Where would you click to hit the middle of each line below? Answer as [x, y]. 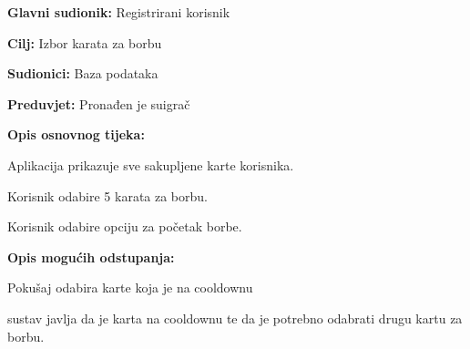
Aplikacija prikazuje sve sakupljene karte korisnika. [151, 164]
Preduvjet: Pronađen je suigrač [99, 103]
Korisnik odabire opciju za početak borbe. [125, 226]
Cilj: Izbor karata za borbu [85, 42]
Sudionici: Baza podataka [83, 73]
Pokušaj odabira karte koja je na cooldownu [130, 287]
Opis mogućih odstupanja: [91, 257]
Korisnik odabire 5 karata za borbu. [107, 195]
